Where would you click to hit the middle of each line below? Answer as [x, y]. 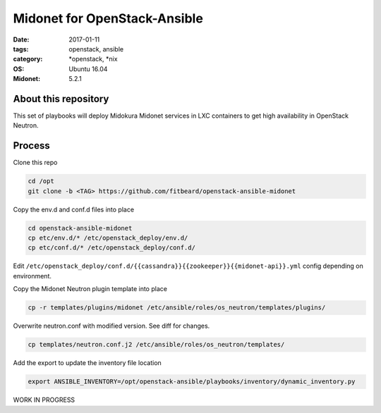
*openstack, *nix [93, 59]
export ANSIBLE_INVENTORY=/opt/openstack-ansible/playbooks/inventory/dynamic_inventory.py [192, 382]
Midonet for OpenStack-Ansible [108, 18]
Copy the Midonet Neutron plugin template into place [90, 289]
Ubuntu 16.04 [88, 69]
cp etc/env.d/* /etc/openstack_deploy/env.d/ [108, 238]
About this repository [61, 99]
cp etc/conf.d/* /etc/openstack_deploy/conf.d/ [111, 248]
